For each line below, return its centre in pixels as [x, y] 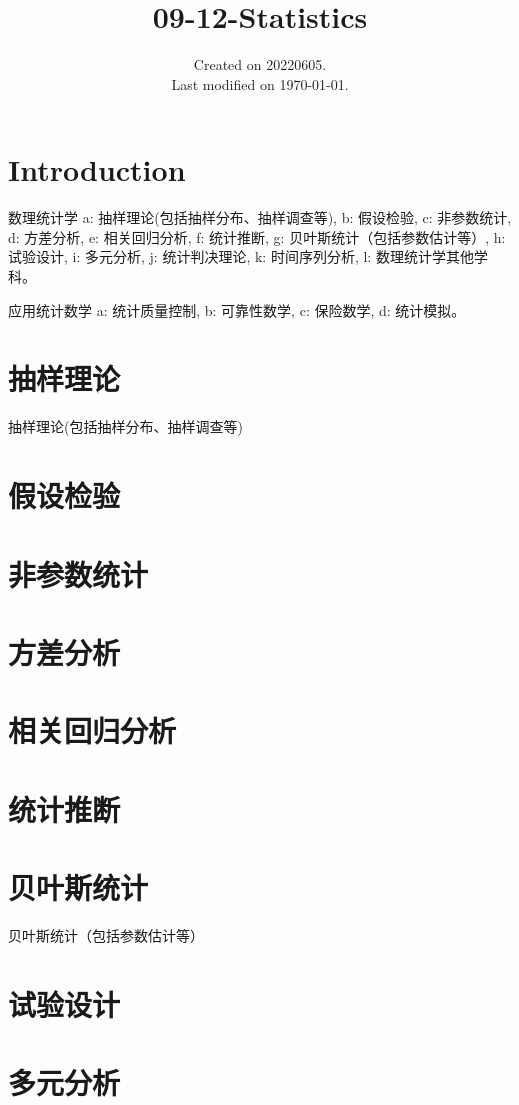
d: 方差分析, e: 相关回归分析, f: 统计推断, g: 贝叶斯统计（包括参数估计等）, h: [257, 236]
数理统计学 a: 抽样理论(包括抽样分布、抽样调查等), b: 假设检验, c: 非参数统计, [260, 217]
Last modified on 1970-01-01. [260, 83]
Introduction [97, 169]
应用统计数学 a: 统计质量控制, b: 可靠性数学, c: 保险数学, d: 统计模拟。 [237, 309]
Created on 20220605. [260, 64]
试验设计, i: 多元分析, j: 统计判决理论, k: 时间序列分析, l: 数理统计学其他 [241, 256]
